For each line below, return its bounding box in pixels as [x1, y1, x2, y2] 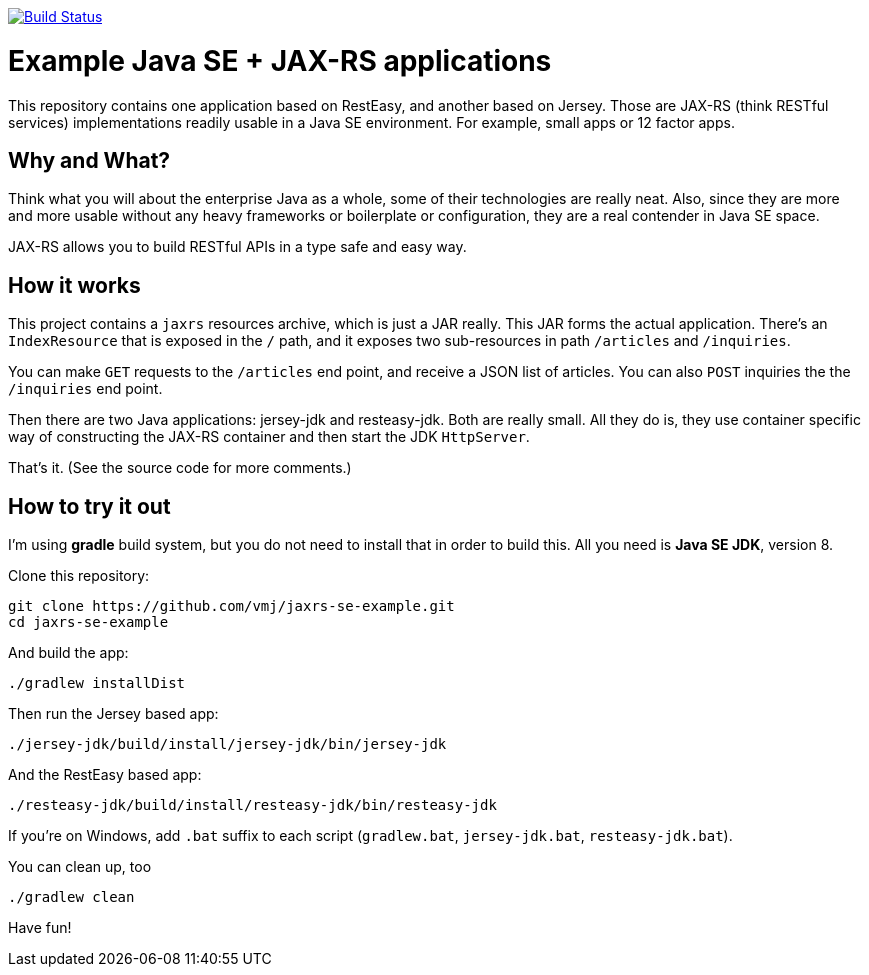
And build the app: [8, 644, 129, 662]
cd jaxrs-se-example [8, 614, 169, 631]
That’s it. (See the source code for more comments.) [8, 459, 352, 477]
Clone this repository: [8, 567, 150, 585]
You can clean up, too [8, 858, 152, 876]
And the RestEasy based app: [8, 766, 202, 784]
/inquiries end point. [8, 380, 163, 398]
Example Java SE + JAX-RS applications [8, 43, 552, 78]
